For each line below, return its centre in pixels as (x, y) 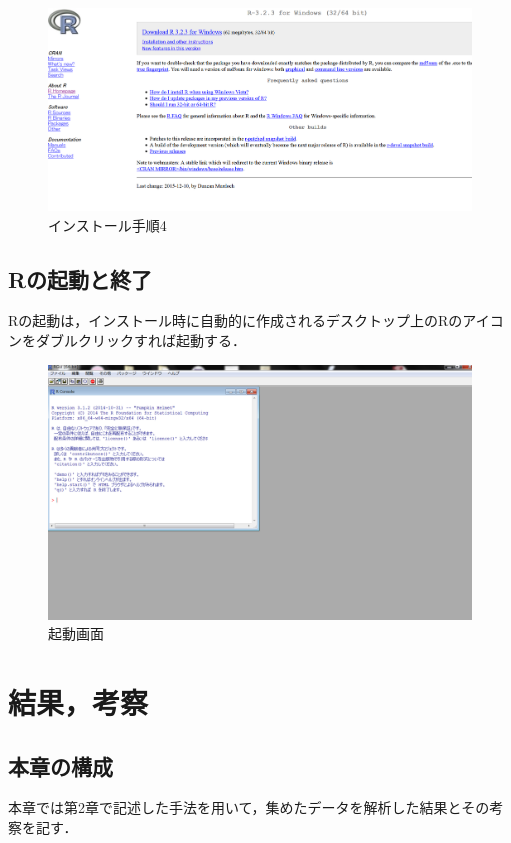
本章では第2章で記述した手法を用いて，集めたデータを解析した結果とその (249, 807)
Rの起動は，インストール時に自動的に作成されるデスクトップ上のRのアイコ (256, 320)
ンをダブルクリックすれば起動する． (127, 340)
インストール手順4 (107, 224)
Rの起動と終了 (80, 278)
